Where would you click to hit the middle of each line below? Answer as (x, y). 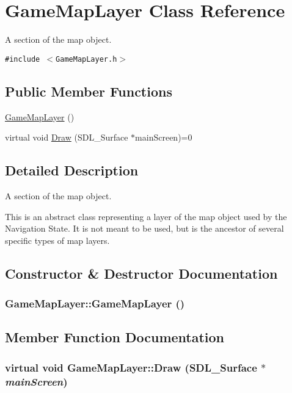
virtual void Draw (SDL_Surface (67, 137)
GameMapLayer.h (86, 59)
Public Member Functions (89, 91)
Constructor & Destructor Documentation (141, 273)
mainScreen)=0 (164, 137)
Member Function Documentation (115, 337)
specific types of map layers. (57, 240)
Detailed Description (72, 170)
